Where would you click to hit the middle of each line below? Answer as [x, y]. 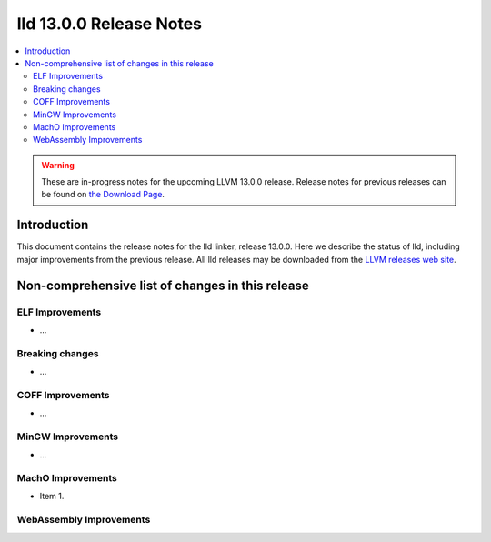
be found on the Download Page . [103, 195]
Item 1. [52, 497]
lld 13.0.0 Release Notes [110, 24]
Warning [58, 165]
